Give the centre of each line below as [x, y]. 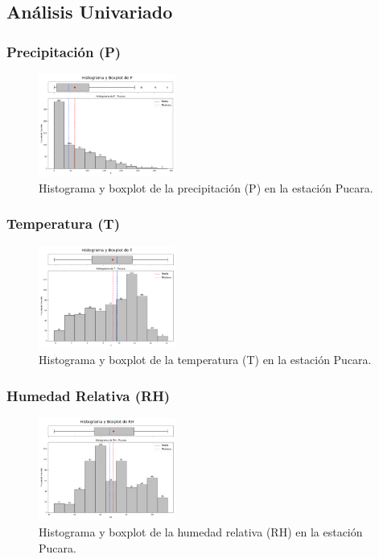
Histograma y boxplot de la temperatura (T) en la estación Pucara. [205, 360]
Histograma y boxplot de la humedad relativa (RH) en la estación [201, 531]
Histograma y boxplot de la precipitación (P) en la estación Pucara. [206, 187]
